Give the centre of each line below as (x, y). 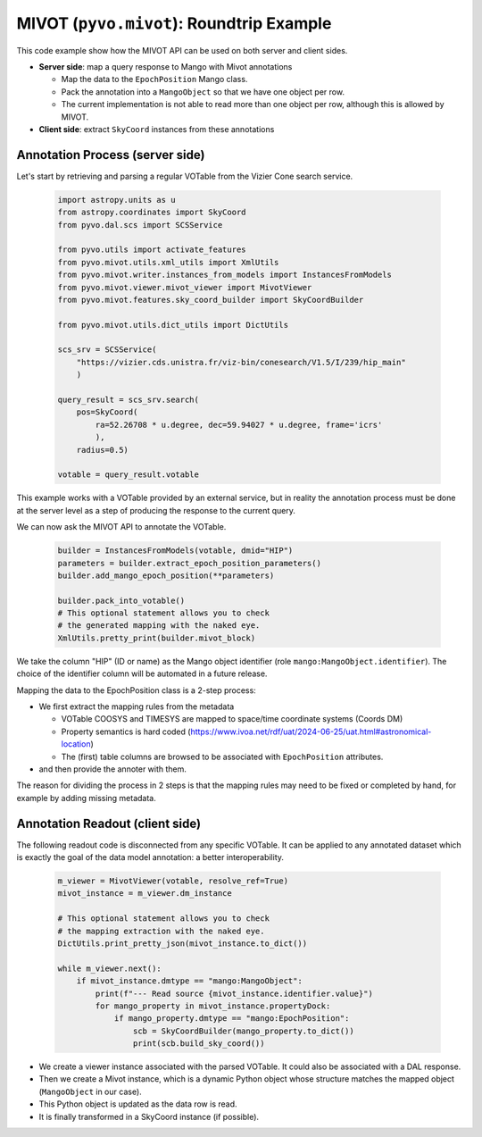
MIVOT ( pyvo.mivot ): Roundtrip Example (174, 23)
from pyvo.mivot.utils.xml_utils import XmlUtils (168, 262)
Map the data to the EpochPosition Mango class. (154, 79)
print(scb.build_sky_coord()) (199, 1044)
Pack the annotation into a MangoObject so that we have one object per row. (203, 92)
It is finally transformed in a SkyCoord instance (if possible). (149, 1116)
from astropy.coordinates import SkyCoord (152, 213)
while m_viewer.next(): (110, 968)
